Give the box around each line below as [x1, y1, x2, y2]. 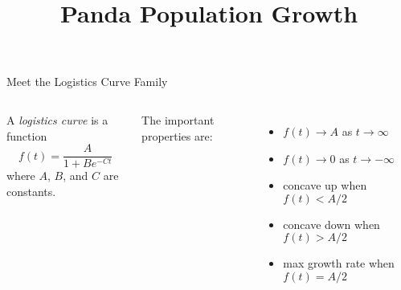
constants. [6, 182, 56, 199]
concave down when [283, 215, 380, 232]
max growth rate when [283, 255, 395, 272]
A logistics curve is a [6, 111, 108, 128]
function [6, 127, 47, 144]
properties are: [141, 127, 213, 144]
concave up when [283, 177, 367, 194]
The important [141, 111, 215, 128]
